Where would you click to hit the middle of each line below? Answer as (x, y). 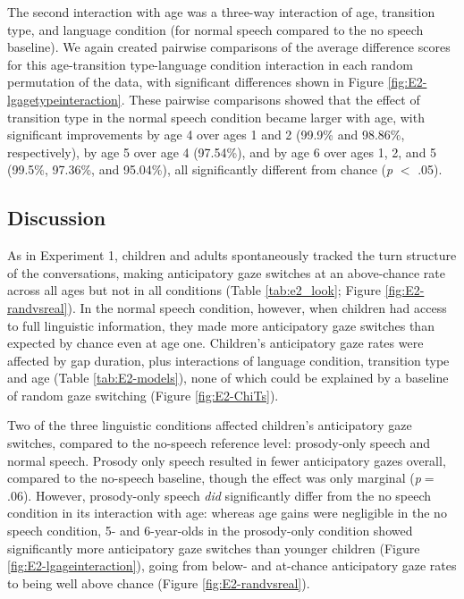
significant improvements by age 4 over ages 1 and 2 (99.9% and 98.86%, (206, 135)
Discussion (57, 218)
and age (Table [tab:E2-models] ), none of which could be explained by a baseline (228, 378)
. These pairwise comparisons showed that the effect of (270, 99)
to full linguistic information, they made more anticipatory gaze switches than (221, 325)
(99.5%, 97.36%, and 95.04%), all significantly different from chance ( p (200, 169)
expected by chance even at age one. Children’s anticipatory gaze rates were (215, 343)
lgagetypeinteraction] (64, 99)
